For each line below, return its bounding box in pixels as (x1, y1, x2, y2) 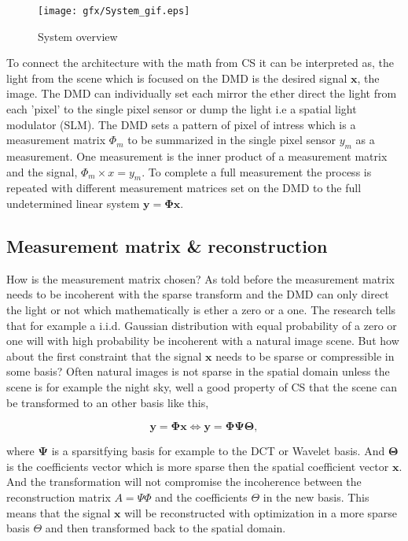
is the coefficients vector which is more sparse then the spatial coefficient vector (6, 458, 389, 474)
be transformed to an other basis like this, (6, 394, 209, 410)
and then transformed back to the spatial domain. (45, 520, 286, 536)
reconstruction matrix (6, 488, 111, 505)
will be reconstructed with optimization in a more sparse (124, 504, 398, 521)
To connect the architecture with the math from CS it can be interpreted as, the (6, 54, 394, 71)
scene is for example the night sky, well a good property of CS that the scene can (6, 378, 397, 395)
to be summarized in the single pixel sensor (127, 132, 336, 148)
